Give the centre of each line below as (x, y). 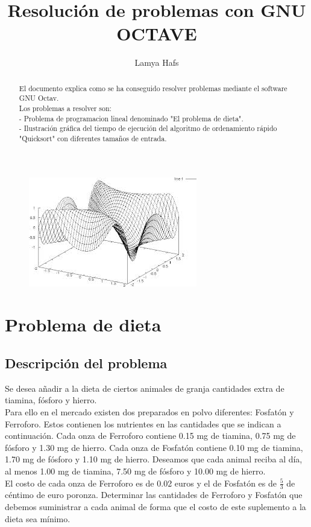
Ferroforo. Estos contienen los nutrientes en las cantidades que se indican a (143, 423)
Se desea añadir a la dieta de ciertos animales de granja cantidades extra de (145, 388)
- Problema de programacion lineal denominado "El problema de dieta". (131, 118)
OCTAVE (157, 34)
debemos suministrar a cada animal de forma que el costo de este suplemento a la (155, 506)
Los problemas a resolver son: (65, 108)
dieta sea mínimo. (38, 518)
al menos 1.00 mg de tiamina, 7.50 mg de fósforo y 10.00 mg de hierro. (135, 471)
